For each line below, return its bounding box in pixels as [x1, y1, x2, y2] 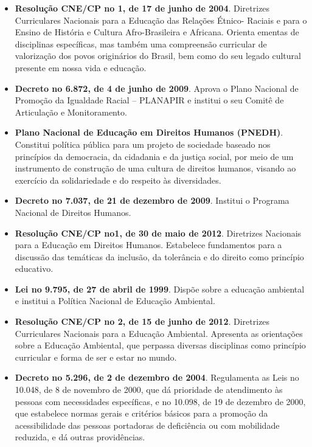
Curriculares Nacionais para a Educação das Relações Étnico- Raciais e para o [15, 13, 307, 26]
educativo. [15, 262, 54, 275]
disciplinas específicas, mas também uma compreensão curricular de [15, 37, 267, 50]
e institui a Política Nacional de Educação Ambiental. [15, 294, 215, 307]
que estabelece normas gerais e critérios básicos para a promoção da [15, 407, 268, 420]
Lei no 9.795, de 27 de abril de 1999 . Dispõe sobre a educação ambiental [15, 282, 305, 295]
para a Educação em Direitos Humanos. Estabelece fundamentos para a [15, 238, 282, 251]
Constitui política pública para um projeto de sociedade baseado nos [15, 137, 271, 150]
